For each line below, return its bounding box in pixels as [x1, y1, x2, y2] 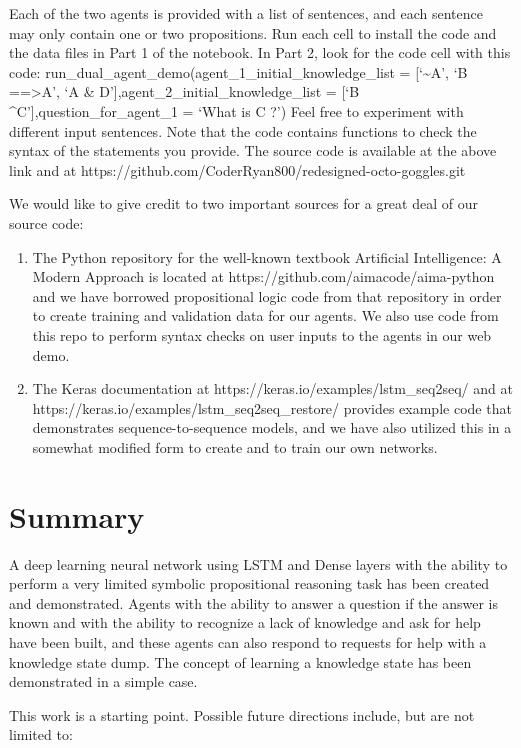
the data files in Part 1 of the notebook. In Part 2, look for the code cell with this [9, 42, 511, 63]
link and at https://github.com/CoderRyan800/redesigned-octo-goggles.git [9, 159, 466, 180]
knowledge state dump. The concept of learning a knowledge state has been [9, 651, 472, 672]
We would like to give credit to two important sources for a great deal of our [9, 193, 478, 214]
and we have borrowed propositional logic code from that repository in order [32, 285, 502, 306]
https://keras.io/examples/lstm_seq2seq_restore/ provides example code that [32, 397, 512, 418]
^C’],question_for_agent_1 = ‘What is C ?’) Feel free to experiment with [9, 100, 464, 121]
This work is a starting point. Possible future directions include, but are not [9, 704, 475, 725]
